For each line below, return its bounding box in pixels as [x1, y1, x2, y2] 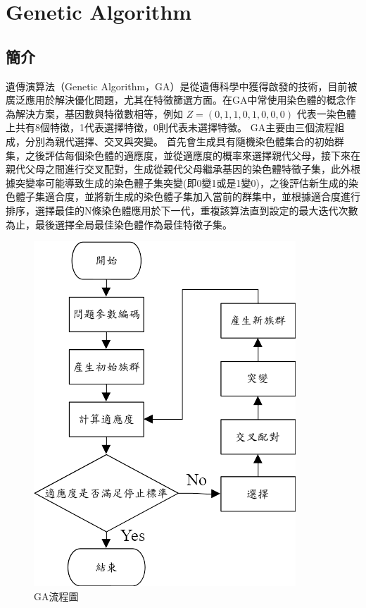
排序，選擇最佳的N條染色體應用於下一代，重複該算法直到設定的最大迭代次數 [6, 202, 358, 217]
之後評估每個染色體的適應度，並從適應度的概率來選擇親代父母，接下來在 [25, 147, 360, 162]
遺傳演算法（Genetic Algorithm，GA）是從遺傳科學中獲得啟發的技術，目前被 [6, 78, 358, 93]
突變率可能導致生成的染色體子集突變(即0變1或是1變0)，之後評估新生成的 [15, 175, 348, 190]
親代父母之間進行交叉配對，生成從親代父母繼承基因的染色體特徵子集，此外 [6, 162, 351, 176]
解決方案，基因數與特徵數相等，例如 [15, 106, 183, 121]
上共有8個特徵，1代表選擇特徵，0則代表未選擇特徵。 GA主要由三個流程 [6, 120, 335, 135]
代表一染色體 [296, 106, 356, 121]
